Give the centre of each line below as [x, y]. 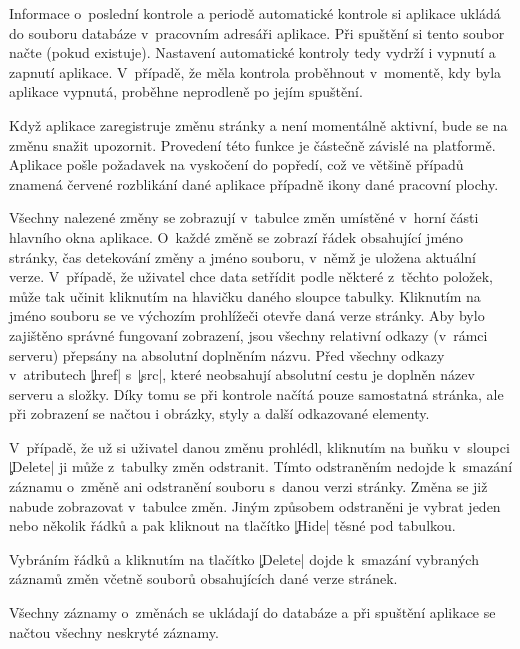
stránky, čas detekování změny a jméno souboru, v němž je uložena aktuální [242, 256]
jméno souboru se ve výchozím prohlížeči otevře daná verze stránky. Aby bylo [247, 315]
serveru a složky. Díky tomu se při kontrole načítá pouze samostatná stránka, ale [256, 393]
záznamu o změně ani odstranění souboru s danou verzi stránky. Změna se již [248, 486]
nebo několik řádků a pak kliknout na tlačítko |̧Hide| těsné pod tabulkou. [232, 525]
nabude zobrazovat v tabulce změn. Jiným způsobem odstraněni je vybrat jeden [255, 505]
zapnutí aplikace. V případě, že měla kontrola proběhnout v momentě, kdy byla [255, 71]
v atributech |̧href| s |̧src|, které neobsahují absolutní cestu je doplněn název [242, 374]
